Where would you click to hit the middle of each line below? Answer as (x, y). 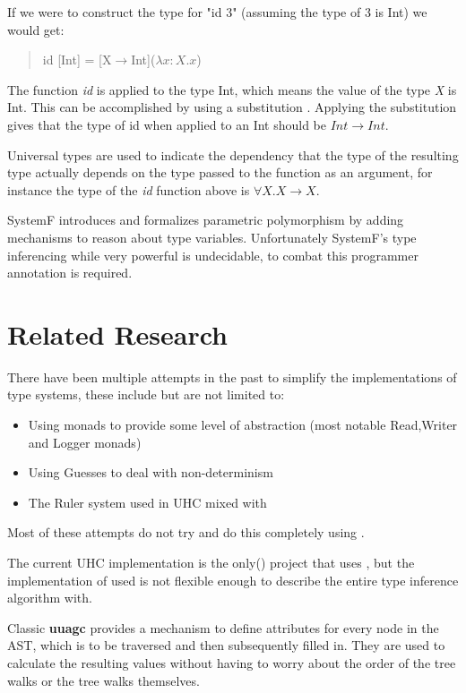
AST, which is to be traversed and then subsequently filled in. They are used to (226, 645)
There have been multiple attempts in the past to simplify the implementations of (232, 376)
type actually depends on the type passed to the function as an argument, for (220, 172)
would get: (36, 29)
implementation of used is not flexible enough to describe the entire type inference (233, 580)
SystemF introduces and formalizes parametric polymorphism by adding (206, 220)
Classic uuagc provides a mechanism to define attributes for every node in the (223, 627)
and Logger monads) (85, 442)
